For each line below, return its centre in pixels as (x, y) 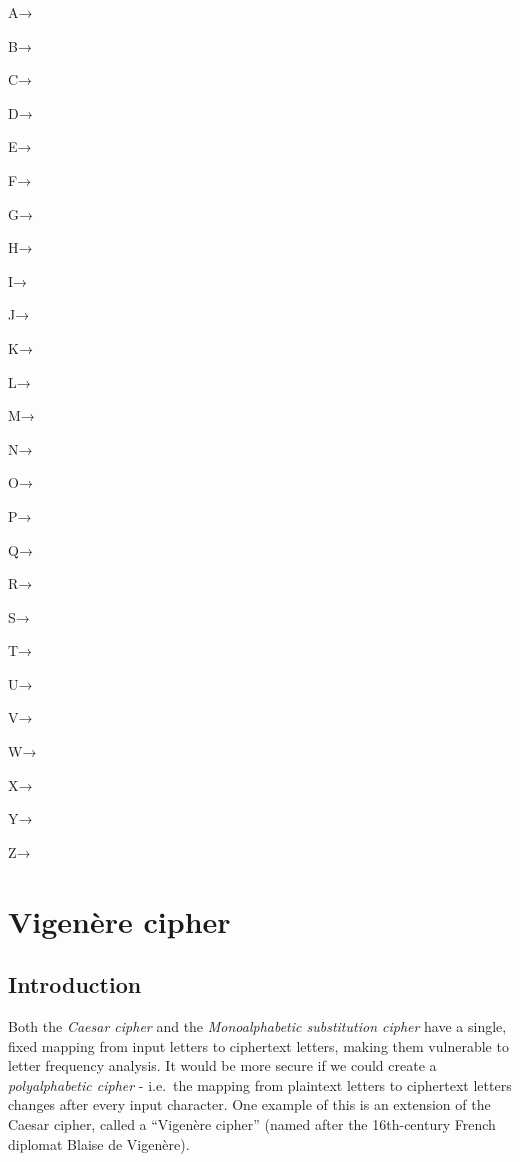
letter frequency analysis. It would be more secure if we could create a (222, 1065)
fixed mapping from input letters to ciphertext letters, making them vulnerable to (258, 1045)
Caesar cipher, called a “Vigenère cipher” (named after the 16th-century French (252, 1123)
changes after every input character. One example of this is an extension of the (249, 1104)
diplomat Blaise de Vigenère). (99, 1143)
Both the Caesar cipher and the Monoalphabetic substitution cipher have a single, (257, 1026)
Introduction (75, 984)
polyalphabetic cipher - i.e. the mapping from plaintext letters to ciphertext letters (260, 1084)
